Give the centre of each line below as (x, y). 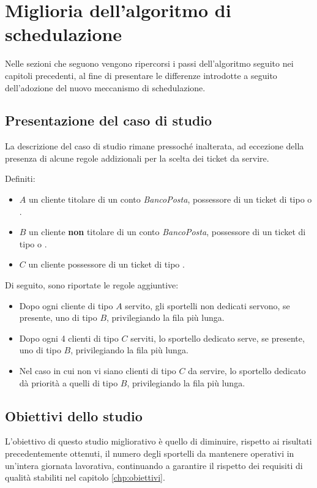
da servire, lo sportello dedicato (247, 371)
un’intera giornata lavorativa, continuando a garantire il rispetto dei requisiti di (154, 465)
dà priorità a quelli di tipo (69, 382)
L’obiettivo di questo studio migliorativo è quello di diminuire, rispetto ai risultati (158, 441)
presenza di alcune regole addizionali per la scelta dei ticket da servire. (137, 158)
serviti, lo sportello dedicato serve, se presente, (218, 338)
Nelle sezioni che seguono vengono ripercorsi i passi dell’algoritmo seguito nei (149, 63)
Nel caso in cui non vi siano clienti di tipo (98, 371)
